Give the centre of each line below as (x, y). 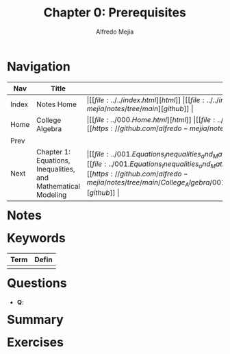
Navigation (39, 66)
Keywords (36, 238)
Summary (35, 320)
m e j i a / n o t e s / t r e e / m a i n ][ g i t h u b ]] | (140, 108)
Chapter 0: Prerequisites (115, 13)
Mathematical (58, 186)
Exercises (36, 342)
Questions (37, 283)
